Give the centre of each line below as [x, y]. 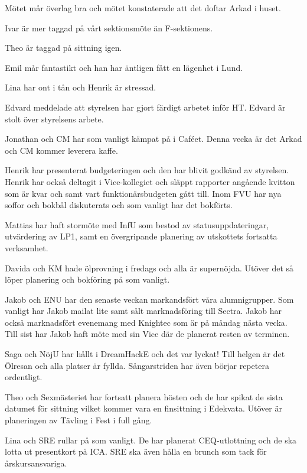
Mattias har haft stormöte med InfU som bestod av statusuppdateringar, [137, 224]
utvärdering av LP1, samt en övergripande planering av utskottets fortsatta [141, 236]
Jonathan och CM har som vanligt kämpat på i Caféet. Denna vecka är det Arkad [153, 139]
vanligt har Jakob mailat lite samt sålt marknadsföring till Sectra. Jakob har [143, 311]
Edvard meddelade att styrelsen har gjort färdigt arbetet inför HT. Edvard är [145, 107]
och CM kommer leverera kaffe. [61, 150]
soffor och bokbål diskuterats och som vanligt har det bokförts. [119, 205]
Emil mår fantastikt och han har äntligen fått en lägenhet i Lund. [124, 67]
